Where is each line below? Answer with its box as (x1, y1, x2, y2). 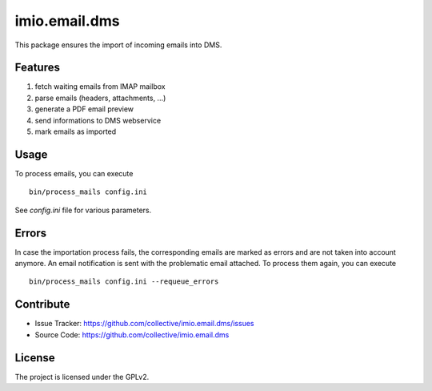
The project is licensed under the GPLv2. (14, 372, 150, 381)
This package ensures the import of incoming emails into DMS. (14, 40, 222, 50)
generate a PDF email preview (34, 104, 134, 114)
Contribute (14, 297, 70, 312)
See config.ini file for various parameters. (14, 205, 152, 215)
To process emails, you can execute (14, 168, 134, 178)
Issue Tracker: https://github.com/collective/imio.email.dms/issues (34, 319, 254, 329)
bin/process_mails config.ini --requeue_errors (29, 277, 219, 286)
